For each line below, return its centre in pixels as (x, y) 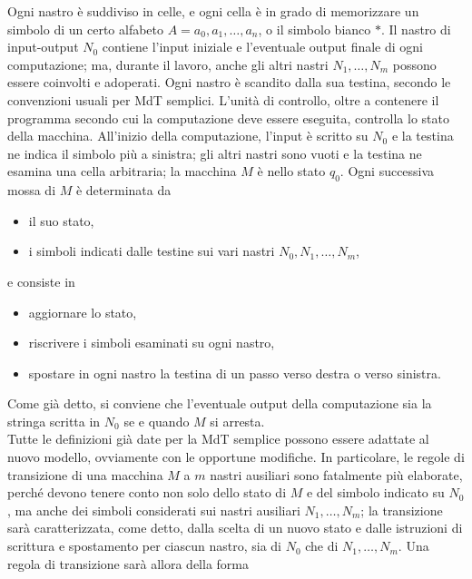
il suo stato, (61, 220)
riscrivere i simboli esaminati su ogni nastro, (152, 343)
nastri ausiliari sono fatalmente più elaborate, (336, 474)
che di (322, 546)
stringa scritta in (54, 421)
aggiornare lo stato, (83, 312)
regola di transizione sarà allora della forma (128, 563)
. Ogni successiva (387, 171)
